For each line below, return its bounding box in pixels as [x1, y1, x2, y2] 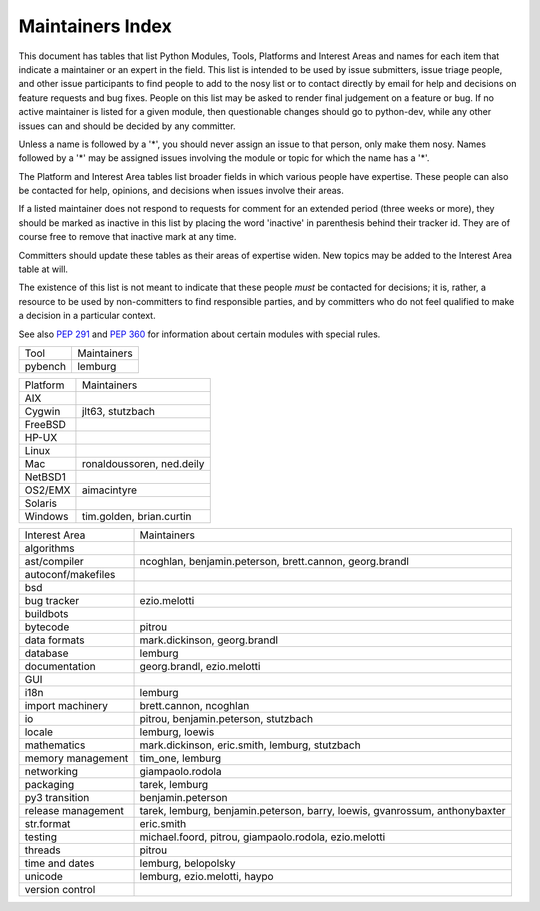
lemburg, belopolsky [139, 856, 236, 870]
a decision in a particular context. [18, 310, 156, 322]
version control [24, 882, 96, 896]
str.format [24, 816, 71, 830]
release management [24, 803, 125, 817]
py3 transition [24, 790, 90, 804]
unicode [24, 869, 64, 883]
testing [24, 830, 57, 844]
